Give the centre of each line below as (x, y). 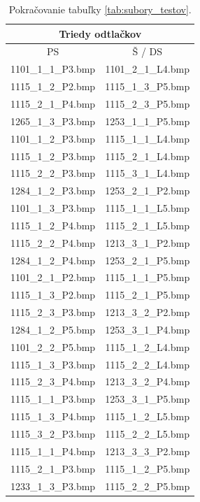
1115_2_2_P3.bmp (53, 173)
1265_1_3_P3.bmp (53, 121)
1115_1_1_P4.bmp (53, 451)
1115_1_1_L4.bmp (147, 138)
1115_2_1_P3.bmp (53, 468)
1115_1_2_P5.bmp (148, 468)
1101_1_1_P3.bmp (53, 69)
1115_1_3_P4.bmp (53, 416)
